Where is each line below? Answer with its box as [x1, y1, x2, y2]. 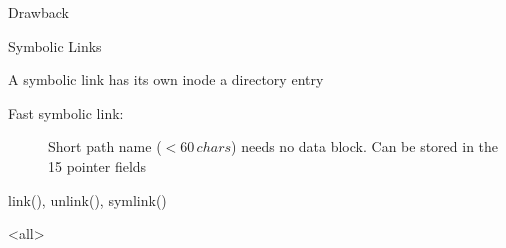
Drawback [8, 2, 69, 22]
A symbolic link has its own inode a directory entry [8, 69, 324, 90]
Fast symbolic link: [8, 102, 124, 123]
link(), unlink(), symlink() [8, 189, 167, 210]
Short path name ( [48, 136, 162, 157]
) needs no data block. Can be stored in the [231, 136, 499, 157]
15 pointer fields [48, 155, 147, 176]
